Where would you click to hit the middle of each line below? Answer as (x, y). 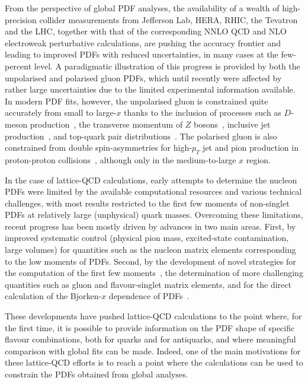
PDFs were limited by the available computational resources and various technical (153, 191)
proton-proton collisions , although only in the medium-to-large (121, 159)
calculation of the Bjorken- (53, 296)
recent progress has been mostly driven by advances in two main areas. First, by (150, 226)
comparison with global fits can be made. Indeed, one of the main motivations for (153, 350)
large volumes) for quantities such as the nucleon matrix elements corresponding (150, 250)
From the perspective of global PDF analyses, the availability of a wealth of (142, 8)
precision (21, 19)
